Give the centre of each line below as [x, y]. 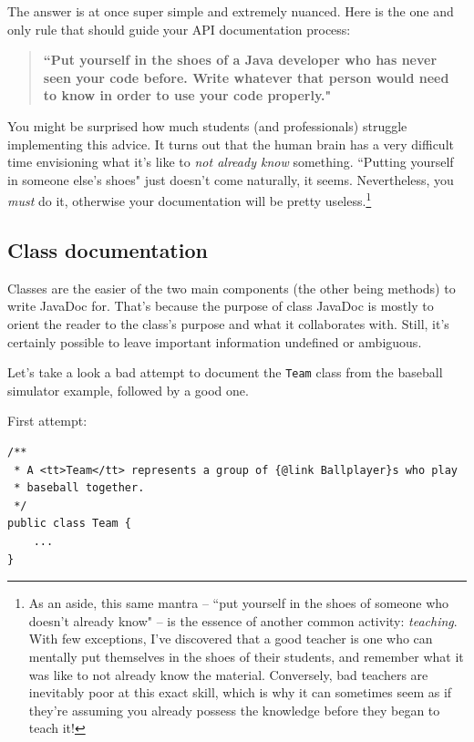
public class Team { [70, 524]
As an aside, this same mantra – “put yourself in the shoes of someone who [239, 603]
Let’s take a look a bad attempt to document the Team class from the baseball [225, 372]
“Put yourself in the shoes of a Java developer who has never [240, 60]
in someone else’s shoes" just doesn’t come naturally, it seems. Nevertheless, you [231, 179]
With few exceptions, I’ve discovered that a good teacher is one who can [231, 639]
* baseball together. [79, 488]
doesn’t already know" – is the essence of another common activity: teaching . [243, 620]
